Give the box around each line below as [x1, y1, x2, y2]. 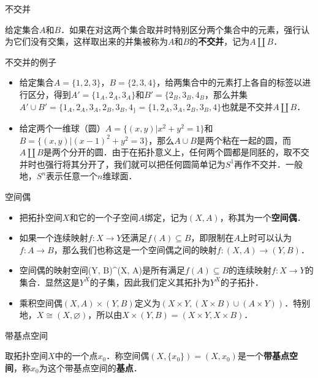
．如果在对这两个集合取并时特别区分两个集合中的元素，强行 [61, 23, 301, 35]
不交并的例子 [5, 55, 56, 68]
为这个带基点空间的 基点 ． [39, 361, 142, 374]
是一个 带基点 [237, 349, 289, 362]
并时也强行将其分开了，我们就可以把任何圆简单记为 [19, 157, 225, 170]
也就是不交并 [221, 100, 273, 113]
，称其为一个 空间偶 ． [219, 210, 306, 223]
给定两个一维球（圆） [19, 122, 105, 135]
